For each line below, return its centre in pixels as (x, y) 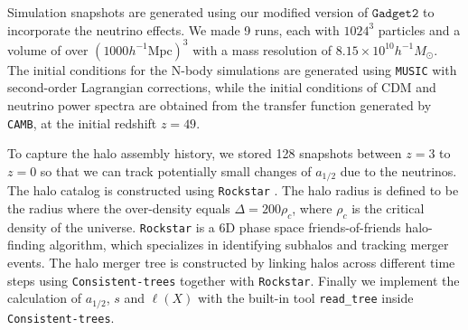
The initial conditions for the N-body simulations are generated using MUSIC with (232, 69)
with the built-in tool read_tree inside (306, 298)
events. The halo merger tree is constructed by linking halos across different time (231, 262)
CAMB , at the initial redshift (82, 123)
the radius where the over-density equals (119, 207)
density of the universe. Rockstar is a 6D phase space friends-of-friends (204, 226)
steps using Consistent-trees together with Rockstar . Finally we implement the (234, 280)
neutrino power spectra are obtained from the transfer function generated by (220, 104)
